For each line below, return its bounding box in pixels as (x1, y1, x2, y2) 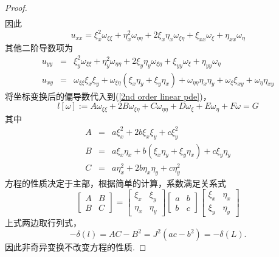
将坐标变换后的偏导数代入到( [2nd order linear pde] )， (5, 89, 212, 102)
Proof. (5, 1, 27, 13)
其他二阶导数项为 (5, 41, 73, 53)
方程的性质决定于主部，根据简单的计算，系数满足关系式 (5, 176, 226, 189)
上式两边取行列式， (5, 216, 81, 228)
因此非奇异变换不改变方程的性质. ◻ (5, 241, 146, 253)
